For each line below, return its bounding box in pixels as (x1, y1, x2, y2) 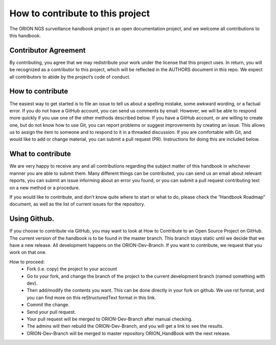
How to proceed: (9, 259, 45, 265)
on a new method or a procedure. (9, 185, 80, 191)
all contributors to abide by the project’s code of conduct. (9, 74, 130, 80)
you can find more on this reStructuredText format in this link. (27, 294, 156, 301)
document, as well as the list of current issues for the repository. (9, 201, 145, 207)
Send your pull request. (27, 309, 76, 315)
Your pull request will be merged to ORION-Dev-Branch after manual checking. (27, 316, 193, 322)
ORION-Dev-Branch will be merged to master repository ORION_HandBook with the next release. (27, 330, 231, 336)
